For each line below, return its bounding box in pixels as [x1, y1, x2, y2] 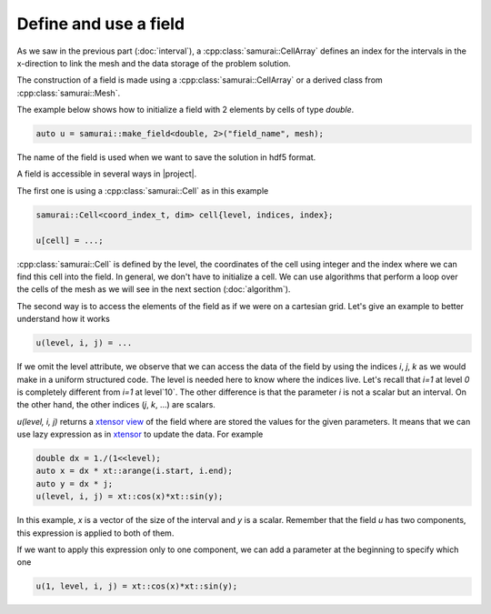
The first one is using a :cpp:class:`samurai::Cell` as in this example [16, 185, 269, 196]
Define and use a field [16, 14, 185, 34]
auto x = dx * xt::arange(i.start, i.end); [35, 466, 234, 477]
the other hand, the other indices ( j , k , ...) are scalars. [16, 399, 215, 410]
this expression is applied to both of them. [16, 528, 175, 539]
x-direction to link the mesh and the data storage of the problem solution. [16, 57, 291, 68]
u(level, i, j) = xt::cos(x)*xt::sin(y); [35, 491, 224, 502]
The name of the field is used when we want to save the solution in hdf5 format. [16, 152, 316, 163]
